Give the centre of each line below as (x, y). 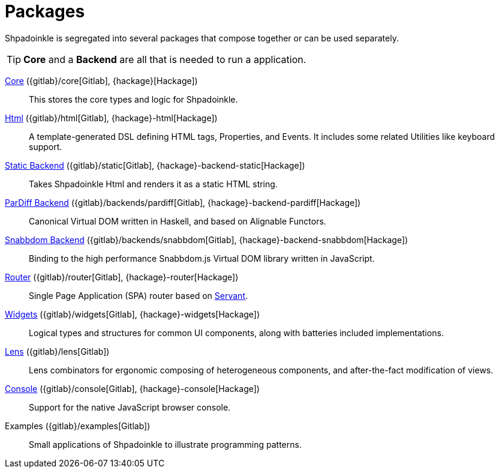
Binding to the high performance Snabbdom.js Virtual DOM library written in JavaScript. (202, 258)
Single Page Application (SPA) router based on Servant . (139, 295)
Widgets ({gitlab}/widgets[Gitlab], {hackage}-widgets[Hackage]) (133, 314)
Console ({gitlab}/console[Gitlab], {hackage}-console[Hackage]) (132, 388)
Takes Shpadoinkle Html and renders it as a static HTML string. (153, 184)
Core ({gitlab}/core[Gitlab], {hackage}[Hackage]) (101, 80)
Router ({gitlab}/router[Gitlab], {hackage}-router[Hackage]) (122, 277)
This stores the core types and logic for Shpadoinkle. (133, 99)
